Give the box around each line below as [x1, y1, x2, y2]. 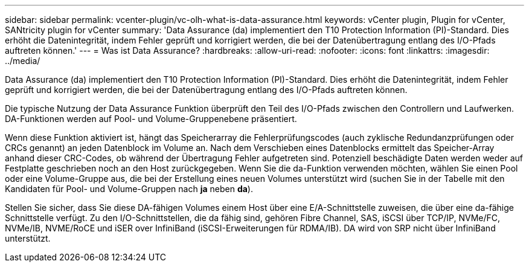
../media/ [5, 56, 40, 66]
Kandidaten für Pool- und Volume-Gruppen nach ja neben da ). [5, 184, 253, 194]
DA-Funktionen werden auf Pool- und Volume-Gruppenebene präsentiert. [5, 114, 297, 124]
